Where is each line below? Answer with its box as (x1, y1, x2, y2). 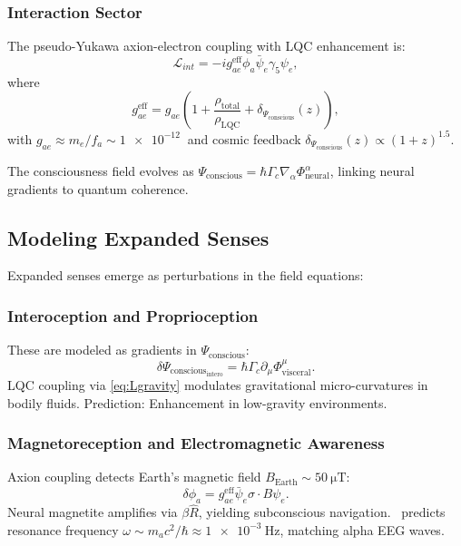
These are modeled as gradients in (7, 340, 197, 359)
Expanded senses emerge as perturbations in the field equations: (7, 266, 364, 285)
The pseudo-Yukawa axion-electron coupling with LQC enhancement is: (7, 36, 406, 55)
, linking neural (329, 161, 415, 180)
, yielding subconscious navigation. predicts (198, 502, 446, 522)
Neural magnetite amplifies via (7, 502, 178, 522)
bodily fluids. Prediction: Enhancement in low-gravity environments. (7, 393, 387, 412)
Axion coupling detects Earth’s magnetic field (7, 467, 261, 486)
